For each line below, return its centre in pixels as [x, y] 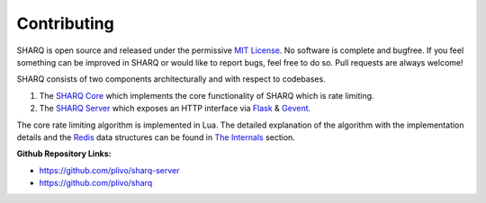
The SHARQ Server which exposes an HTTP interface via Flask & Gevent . [175, 109]
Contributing [65, 23]
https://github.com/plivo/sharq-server [109, 170]
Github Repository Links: [64, 154]
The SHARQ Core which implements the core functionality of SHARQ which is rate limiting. [207, 95]
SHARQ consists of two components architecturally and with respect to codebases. [171, 79]
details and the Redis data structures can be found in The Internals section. [156, 137]
